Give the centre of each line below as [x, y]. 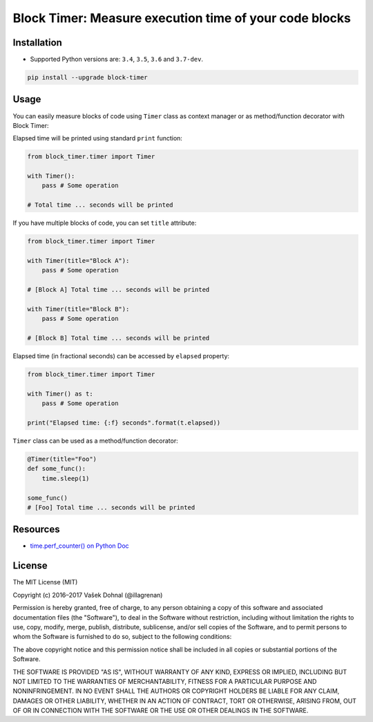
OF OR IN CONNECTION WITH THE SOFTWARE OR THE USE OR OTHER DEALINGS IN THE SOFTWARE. [161, 711]
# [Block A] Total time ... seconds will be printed [118, 290]
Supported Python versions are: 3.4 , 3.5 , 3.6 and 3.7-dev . [117, 59]
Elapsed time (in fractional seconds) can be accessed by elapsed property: [121, 356]
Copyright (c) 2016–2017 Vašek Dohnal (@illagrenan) [88, 595]
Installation [37, 43]
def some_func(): [57, 469]
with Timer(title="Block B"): [78, 309]
